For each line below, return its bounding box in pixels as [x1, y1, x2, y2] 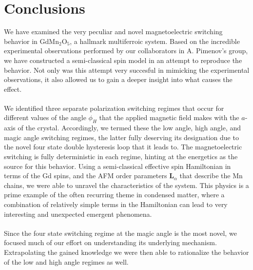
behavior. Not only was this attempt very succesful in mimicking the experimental [4, 64, 250, 75]
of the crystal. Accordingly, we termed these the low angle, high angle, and [18, 123, 241, 133]
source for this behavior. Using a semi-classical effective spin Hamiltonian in [4, 161, 231, 171]
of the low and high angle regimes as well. [4, 256, 129, 267]
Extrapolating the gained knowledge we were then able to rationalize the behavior [4, 247, 249, 257]
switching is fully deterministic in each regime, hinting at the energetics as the [4, 151, 238, 162]
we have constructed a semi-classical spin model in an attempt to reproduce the [4, 55, 242, 65]
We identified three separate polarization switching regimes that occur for [4, 103, 224, 113]
